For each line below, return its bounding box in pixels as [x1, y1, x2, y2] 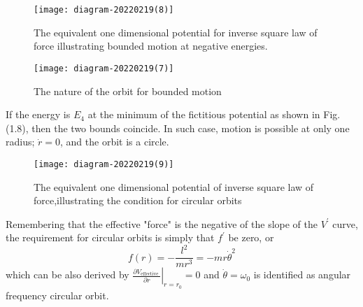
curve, [332, 216, 358, 231]
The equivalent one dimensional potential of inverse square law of [34, 179, 314, 194]
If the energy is [6, 107, 71, 122]
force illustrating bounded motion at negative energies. [34, 38, 268, 53]
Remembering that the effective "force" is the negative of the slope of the [6, 216, 318, 231]
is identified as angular [253, 267, 351, 282]
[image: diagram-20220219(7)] [34, 63, 174, 73]
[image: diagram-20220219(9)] [34, 159, 174, 169]
